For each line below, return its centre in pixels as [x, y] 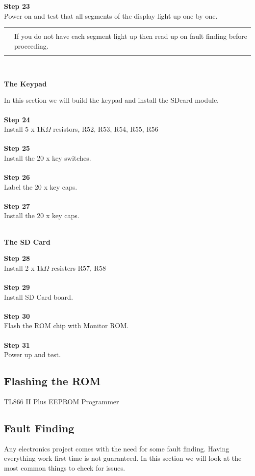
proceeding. [31, 45]
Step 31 [17, 345]
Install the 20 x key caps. [42, 215]
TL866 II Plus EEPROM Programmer [62, 401]
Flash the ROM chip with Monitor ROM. [66, 325]
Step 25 [17, 148]
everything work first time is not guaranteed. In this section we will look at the [123, 458]
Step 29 [17, 287]
